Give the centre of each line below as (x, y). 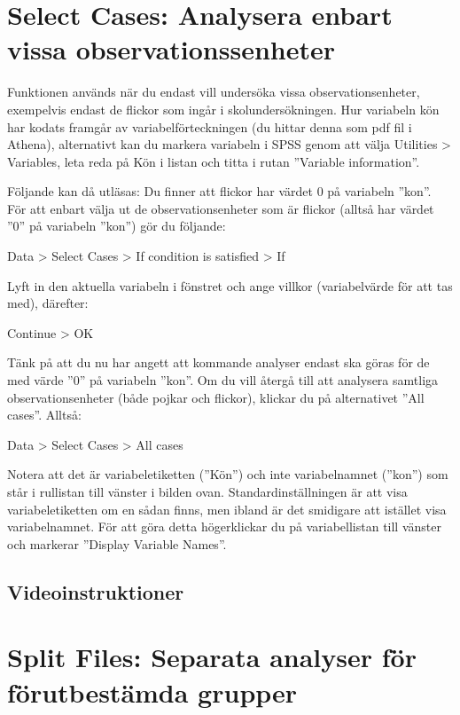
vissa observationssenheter (172, 49)
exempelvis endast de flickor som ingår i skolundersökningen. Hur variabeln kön (223, 109)
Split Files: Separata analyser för (212, 657)
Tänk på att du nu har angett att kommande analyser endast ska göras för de (218, 362)
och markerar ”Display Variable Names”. (117, 543)
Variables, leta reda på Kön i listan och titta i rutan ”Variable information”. (214, 161)
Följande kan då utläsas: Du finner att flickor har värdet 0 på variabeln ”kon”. (219, 191)
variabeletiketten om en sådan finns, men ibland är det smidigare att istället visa (227, 509)
